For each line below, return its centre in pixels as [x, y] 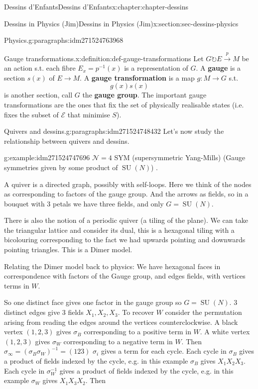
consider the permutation [203, 312]
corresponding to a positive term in [137, 332]
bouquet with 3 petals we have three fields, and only [84, 203]
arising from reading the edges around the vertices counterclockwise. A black [121, 322]
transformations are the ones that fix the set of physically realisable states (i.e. [124, 104]
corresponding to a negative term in [118, 341]
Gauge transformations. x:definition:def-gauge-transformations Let [104, 58]
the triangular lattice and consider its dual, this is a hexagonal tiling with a [119, 230]
